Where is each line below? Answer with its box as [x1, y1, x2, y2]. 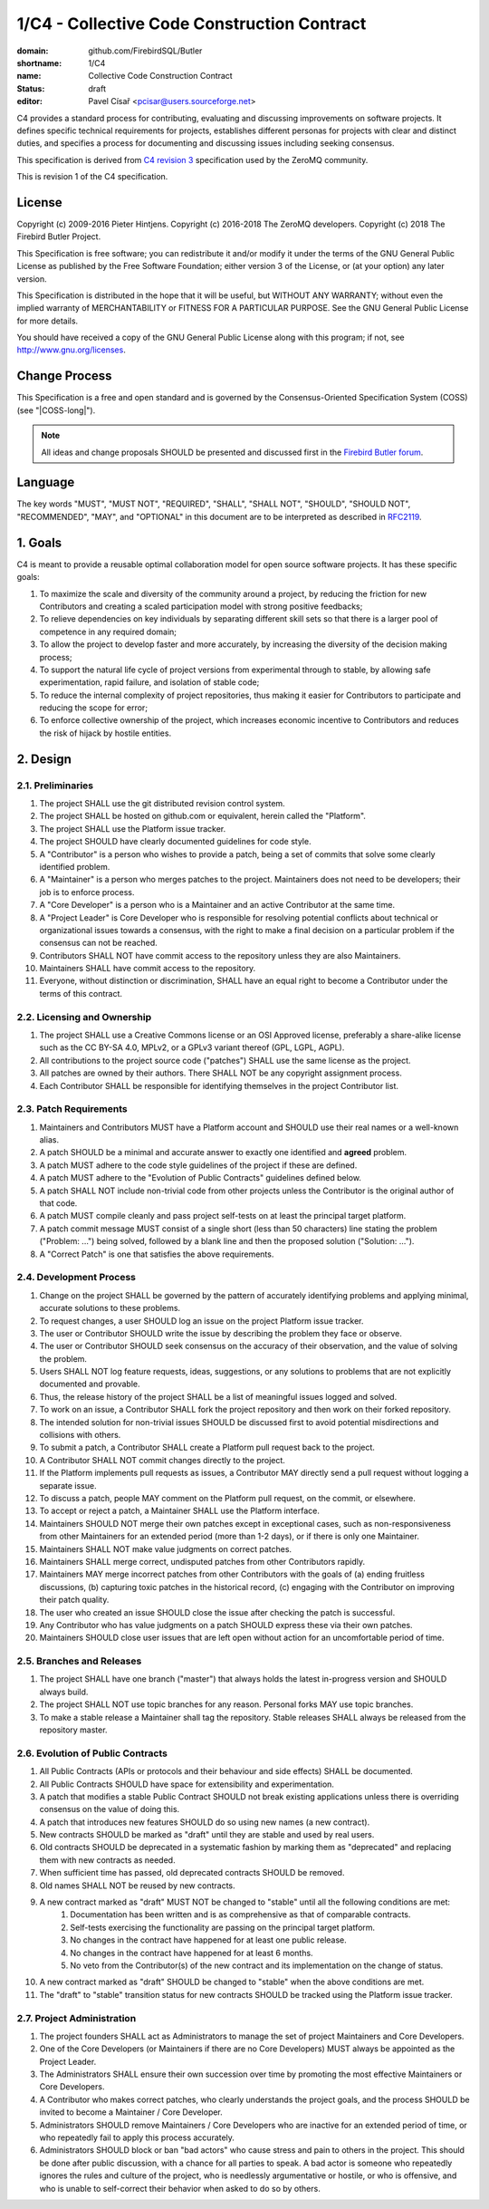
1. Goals [16, 535, 62, 550]
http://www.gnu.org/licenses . [16, 344, 126, 355]
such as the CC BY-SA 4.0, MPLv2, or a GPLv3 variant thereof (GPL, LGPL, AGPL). [39, 1042, 345, 1053]
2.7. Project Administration [16, 2011, 137, 2024]
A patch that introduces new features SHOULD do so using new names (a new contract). [39, 1817, 370, 1828]
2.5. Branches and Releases [16, 1654, 142, 1667]
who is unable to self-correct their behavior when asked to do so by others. [39, 2183, 321, 2194]
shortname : [16, 57, 62, 68]
